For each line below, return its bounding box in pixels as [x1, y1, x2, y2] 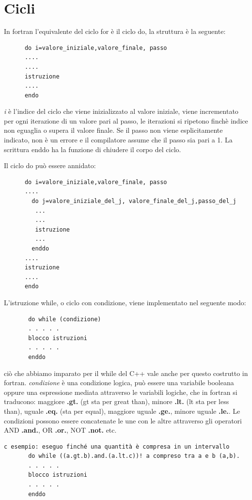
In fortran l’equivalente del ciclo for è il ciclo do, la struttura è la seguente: [4, 26, 226, 36]
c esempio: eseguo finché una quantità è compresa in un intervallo [4, 443, 230, 450]
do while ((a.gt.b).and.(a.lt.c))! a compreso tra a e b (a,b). [28, 453, 240, 460]
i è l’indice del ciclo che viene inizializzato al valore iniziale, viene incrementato [4, 106, 238, 116]
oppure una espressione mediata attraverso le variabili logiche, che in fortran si [4, 387, 237, 397]
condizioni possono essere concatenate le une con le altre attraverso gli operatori [4, 415, 242, 425]
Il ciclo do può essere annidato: [4, 160, 96, 171]
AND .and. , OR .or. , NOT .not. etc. [4, 425, 117, 435]
